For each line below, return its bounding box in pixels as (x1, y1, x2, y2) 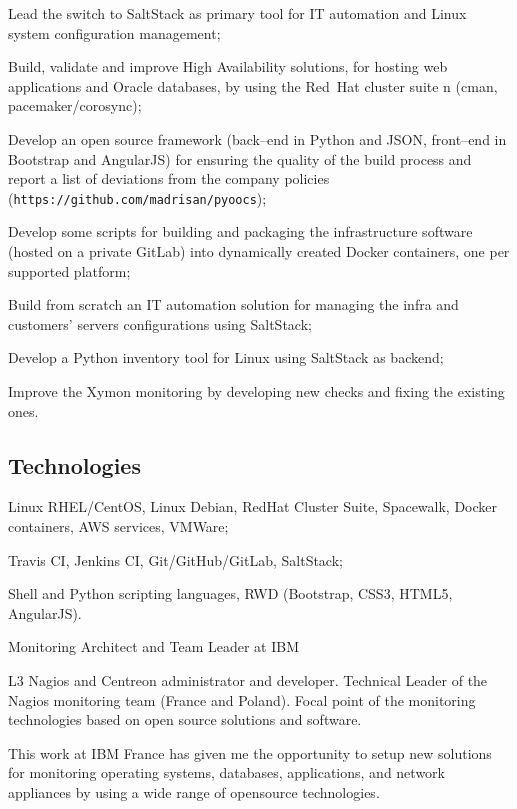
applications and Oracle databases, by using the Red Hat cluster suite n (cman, (8, 75, 498, 96)
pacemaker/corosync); (8, 95, 142, 116)
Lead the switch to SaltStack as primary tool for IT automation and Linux (8, 3, 467, 23)
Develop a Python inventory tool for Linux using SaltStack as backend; (8, 347, 444, 368)
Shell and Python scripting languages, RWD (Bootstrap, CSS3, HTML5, (8, 583, 453, 604)
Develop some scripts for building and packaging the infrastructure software (8, 221, 473, 242)
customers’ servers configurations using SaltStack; (8, 313, 312, 334)
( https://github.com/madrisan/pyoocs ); (8, 187, 267, 208)
